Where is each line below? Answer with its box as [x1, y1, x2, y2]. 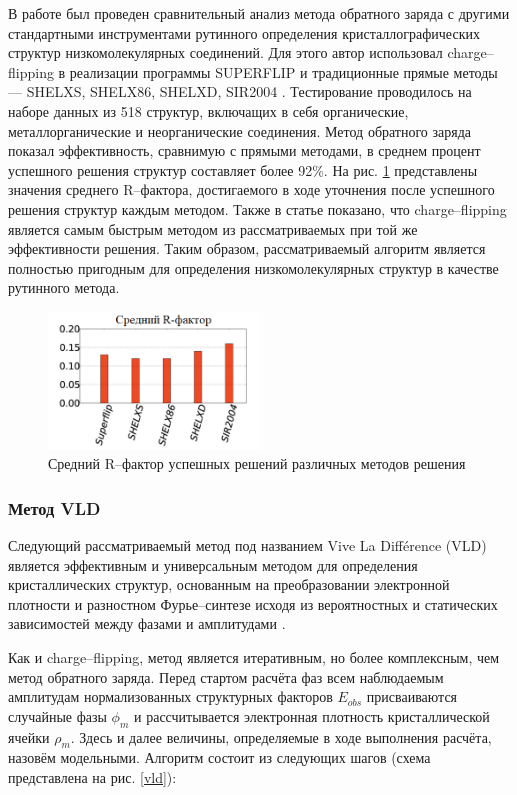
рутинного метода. [8, 277, 120, 298]
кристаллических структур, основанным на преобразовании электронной [8, 574, 450, 595]
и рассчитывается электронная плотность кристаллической [134, 705, 490, 726]
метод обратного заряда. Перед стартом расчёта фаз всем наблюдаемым [8, 666, 444, 687]
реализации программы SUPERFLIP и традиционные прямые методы [69, 61, 498, 82]
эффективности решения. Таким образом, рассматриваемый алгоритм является [8, 238, 486, 259]
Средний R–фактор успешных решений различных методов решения [48, 453, 466, 474]
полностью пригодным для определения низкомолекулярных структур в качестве [8, 257, 499, 278]
